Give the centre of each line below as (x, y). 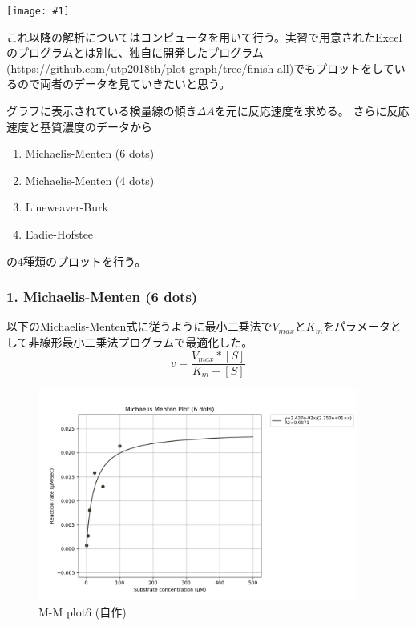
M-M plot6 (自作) (83, 611)
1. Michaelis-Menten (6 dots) (102, 297)
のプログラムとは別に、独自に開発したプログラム (135, 52)
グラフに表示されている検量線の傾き (102, 111)
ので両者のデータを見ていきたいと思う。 (124, 84)
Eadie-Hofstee (59, 234)
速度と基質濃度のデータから (79, 126)
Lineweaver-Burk (67, 207)
